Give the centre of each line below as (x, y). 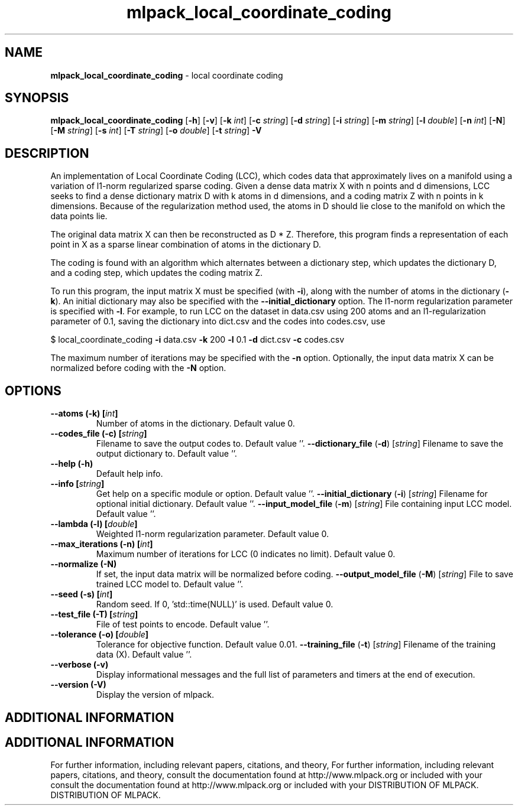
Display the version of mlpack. (155, 695)
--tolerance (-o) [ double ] (100, 635)
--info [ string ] (77, 484)
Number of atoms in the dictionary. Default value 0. (195, 424)
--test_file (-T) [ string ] (94, 614)
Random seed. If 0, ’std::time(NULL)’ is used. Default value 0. (215, 604)
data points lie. (79, 216)
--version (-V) (78, 685)
